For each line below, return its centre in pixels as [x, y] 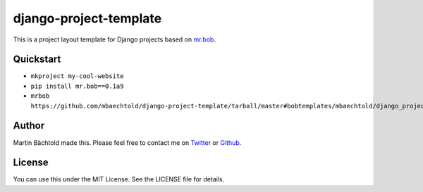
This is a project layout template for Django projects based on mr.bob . [115, 39]
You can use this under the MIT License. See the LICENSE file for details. [119, 179]
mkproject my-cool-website [77, 76]
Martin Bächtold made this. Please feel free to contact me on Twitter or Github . [127, 142]
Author [29, 126]
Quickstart [37, 59]
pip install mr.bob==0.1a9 [77, 86]
